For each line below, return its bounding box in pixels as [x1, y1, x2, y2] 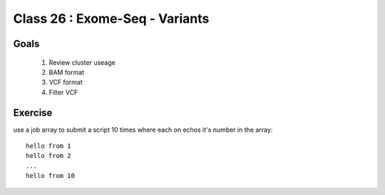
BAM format [48, 68, 85, 76]
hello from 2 [26, 152, 71, 160]
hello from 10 [26, 172, 75, 180]
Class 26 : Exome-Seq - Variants [13, 11, 210, 26]
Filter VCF [48, 88, 78, 96]
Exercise [13, 107, 53, 119]
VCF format [48, 78, 83, 87]
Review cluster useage [48, 58, 115, 67]
